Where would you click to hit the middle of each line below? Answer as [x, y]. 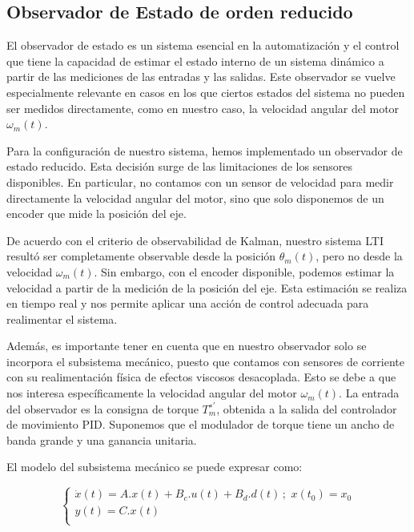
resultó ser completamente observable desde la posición [141, 256]
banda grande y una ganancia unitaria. [102, 439]
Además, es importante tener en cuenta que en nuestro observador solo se [187, 346]
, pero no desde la [359, 256]
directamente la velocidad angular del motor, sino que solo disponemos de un [195, 197]
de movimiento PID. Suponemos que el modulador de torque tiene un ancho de [201, 424]
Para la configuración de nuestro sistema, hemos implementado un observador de [205, 150]
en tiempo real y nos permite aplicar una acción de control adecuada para [188, 303]
